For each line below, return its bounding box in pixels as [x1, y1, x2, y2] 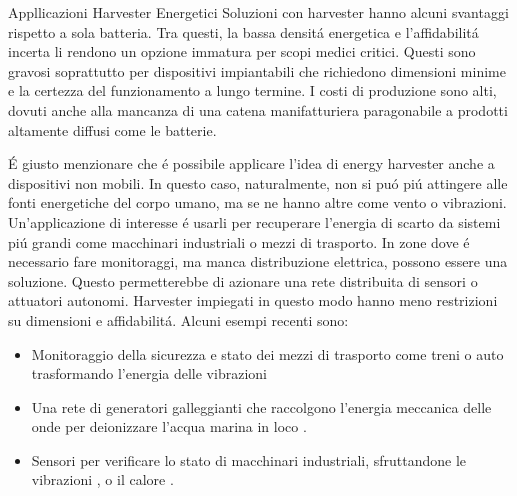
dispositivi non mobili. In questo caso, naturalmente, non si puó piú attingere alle [8, 172, 508, 193]
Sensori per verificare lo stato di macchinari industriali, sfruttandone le [31, 449, 467, 470]
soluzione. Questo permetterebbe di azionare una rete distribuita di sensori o [8, 270, 478, 291]
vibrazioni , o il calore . [31, 469, 174, 490]
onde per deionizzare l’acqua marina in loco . [31, 416, 307, 437]
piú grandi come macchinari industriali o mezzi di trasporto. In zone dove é [8, 231, 470, 252]
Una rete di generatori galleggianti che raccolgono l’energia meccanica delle [31, 396, 492, 417]
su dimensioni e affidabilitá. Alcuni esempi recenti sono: [8, 309, 349, 330]
